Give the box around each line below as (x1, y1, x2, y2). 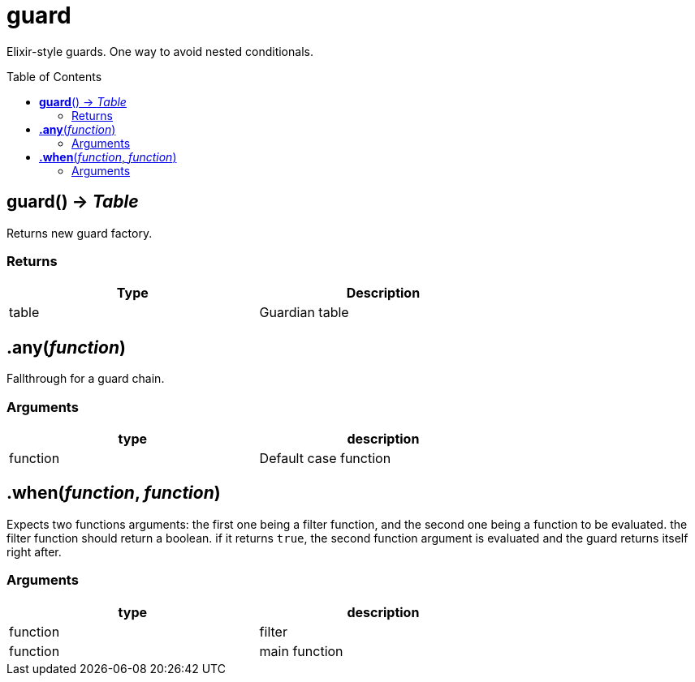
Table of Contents (6, 69, 102, 84)
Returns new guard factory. (6, 225, 153, 240)
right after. (6, 544, 62, 559)
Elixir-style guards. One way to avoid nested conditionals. (6, 44, 313, 58)
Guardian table (259, 304, 349, 321)
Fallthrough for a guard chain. (6, 371, 165, 386)
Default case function (259, 449, 391, 466)
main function (259, 642, 343, 659)
